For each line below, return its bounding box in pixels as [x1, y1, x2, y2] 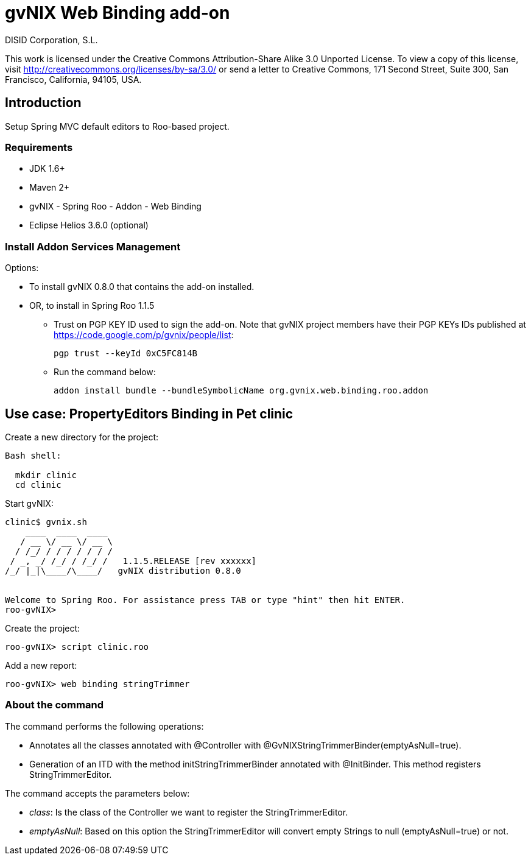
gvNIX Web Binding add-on [5, 2, 230, 23]
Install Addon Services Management [5, 240, 181, 253]
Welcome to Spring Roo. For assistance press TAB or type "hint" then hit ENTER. [5, 594, 406, 605]
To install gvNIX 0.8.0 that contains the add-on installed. [29, 281, 255, 292]
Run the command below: [54, 367, 156, 378]
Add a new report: [5, 660, 77, 671]
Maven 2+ [29, 182, 70, 193]
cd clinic [15, 479, 62, 490]
